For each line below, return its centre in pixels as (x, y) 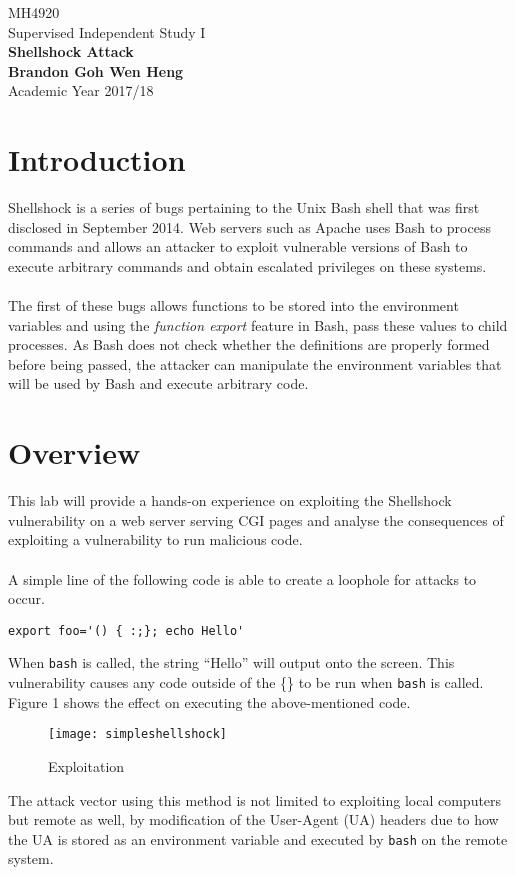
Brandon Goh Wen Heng (96, 70)
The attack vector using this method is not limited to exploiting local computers (255, 799)
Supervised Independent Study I (107, 31)
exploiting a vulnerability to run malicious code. (155, 539)
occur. (26, 598)
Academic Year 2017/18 (81, 90)
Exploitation (86, 765)
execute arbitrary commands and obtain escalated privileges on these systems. (247, 265)
